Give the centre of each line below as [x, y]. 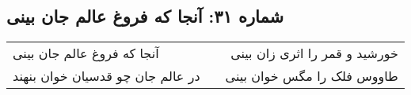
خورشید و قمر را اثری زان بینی [314, 53]
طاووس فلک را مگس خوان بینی [312, 76]
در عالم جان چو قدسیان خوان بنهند [107, 76]
